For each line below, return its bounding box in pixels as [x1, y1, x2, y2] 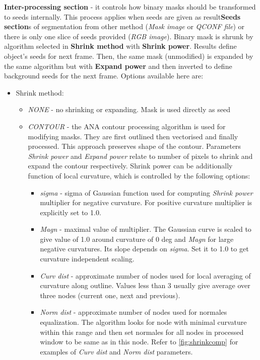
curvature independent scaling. [40, 253, 135, 264]
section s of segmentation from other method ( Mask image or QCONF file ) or [4, 21, 245, 32]
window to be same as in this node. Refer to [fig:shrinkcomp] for [40, 336, 238, 347]
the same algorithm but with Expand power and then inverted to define [4, 60, 232, 71]
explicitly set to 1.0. [40, 207, 101, 217]
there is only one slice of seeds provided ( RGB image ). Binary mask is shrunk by [4, 31, 253, 41]
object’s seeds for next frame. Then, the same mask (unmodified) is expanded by [4, 50, 253, 61]
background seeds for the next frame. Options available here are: [4, 70, 204, 81]
